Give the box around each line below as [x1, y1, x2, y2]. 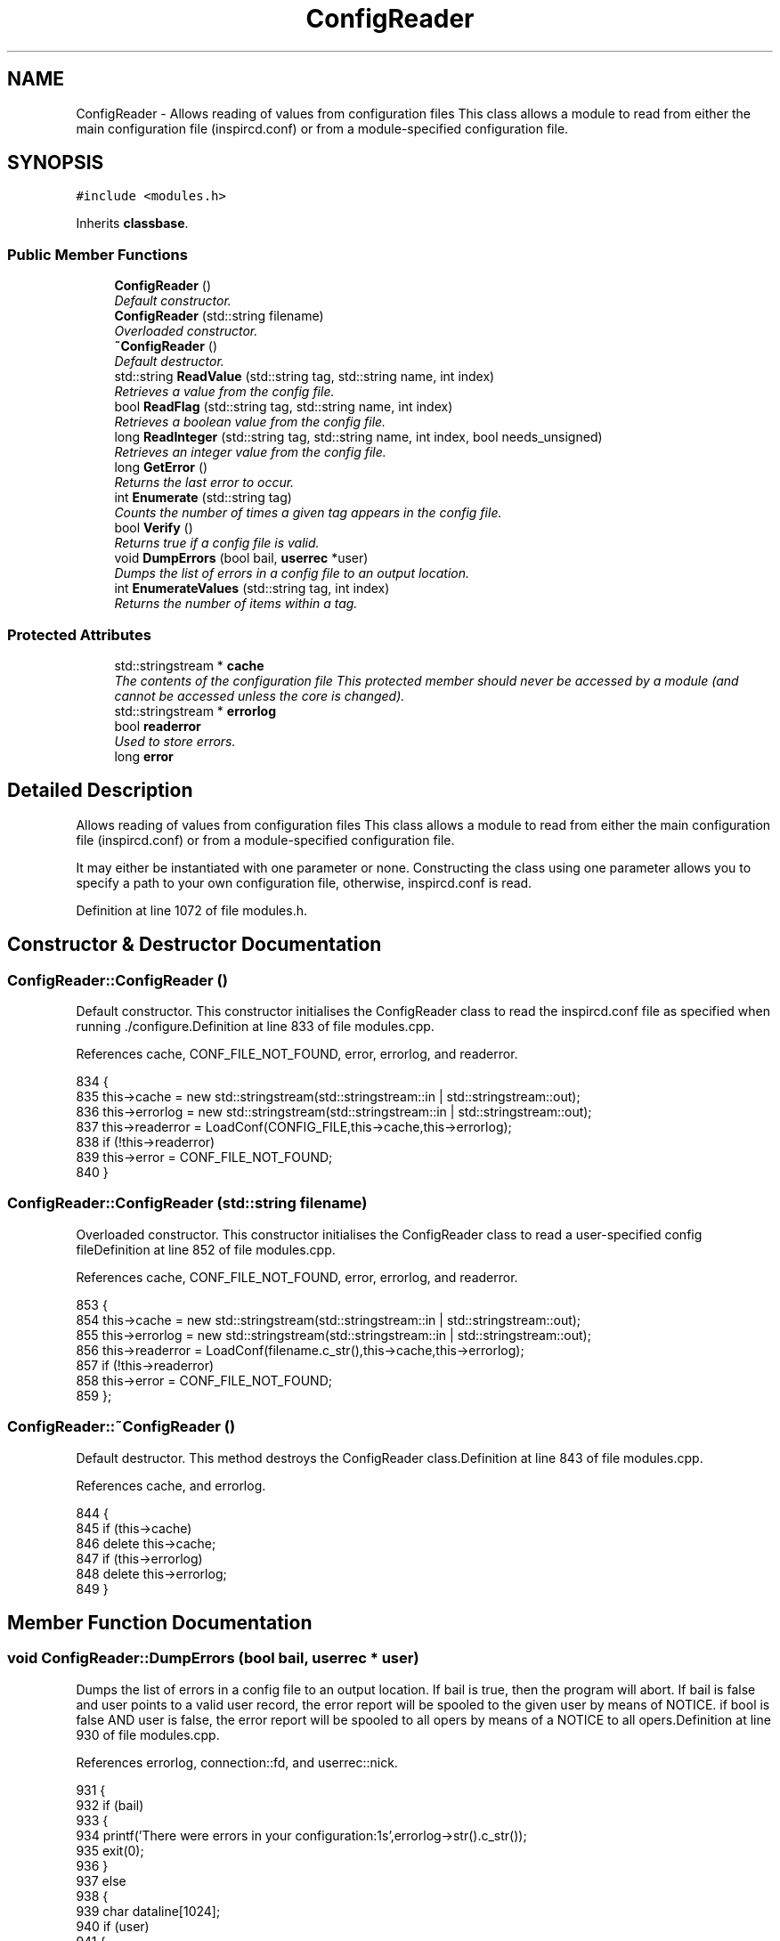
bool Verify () [114, 520, 193, 536]
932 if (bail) [76, 1797, 144, 1813]
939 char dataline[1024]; [76, 1903, 221, 1919]
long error [114, 748, 174, 764]
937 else [76, 1872, 126, 1888]
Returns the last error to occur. [114, 475, 295, 491]
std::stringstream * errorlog [114, 702, 277, 719]
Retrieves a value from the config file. [114, 384, 335, 400]
